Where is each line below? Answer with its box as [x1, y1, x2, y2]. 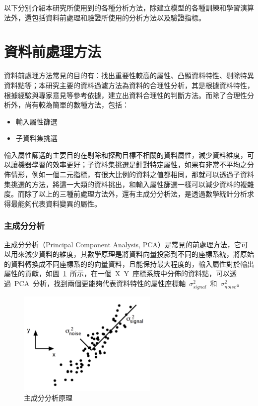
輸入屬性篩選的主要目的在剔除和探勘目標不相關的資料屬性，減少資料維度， [4, 149, 247, 160]
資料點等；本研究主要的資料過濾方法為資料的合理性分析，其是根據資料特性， [4, 80, 254, 90]
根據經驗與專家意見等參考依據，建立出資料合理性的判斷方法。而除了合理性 [4, 90, 247, 100]
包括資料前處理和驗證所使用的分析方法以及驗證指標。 [31, 12, 205, 22]
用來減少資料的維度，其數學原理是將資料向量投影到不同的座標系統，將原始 [10, 249, 254, 259]
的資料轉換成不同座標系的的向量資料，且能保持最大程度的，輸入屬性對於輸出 [4, 258, 254, 269]
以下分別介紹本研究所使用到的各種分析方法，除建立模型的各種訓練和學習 [4, 2, 240, 12]
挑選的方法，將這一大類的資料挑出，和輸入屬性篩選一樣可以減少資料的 [10, 179, 240, 189]
